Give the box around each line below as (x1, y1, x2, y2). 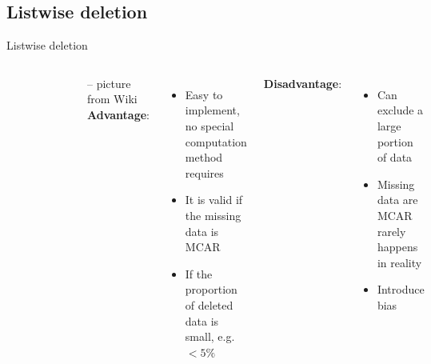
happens (377, 238, 418, 255)
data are (377, 191, 418, 208)
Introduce (377, 281, 425, 298)
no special (185, 117, 234, 134)
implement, (185, 102, 240, 118)
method (185, 149, 223, 166)
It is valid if (185, 191, 243, 208)
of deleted (185, 296, 233, 313)
